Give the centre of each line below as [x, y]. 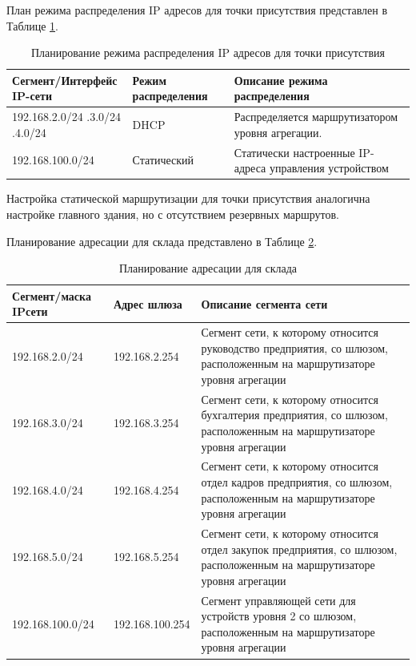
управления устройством [329, 168]
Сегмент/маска [52, 295]
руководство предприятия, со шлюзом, [294, 347]
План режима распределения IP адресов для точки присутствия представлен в [197, 10]
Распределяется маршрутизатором [316, 117]
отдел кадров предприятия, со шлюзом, [297, 482]
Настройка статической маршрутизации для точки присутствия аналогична [188, 198]
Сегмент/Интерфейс [65, 80]
